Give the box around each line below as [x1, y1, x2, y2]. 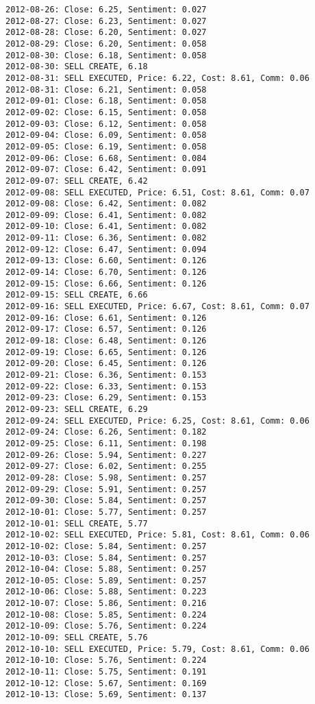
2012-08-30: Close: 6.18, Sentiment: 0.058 [5, 50, 207, 60]
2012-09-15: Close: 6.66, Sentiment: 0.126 [5, 278, 207, 289]
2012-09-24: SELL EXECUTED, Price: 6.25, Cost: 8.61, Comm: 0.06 [5, 415, 310, 426]
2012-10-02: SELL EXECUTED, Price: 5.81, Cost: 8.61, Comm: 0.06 [5, 530, 310, 540]
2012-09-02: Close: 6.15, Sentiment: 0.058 [5, 107, 207, 117]
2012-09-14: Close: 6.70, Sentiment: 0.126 [5, 267, 207, 278]
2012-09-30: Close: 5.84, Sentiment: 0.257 [5, 496, 207, 506]
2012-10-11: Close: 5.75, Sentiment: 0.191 [5, 667, 207, 677]
